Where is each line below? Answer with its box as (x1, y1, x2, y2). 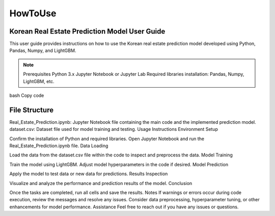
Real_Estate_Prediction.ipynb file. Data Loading (9, 143, 108, 149)
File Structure (9, 105, 53, 114)
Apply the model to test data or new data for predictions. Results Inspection (9, 171, 168, 177)
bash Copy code (9, 92, 44, 99)
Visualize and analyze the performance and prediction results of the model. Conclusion (9, 180, 193, 186)
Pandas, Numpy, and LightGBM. (9, 47, 76, 53)
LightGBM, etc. (23, 78, 54, 84)
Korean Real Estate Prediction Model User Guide (9, 27, 166, 36)
